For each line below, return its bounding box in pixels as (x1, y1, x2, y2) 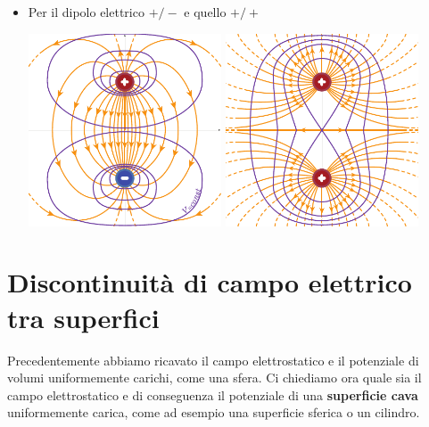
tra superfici (7, 299, 160, 335)
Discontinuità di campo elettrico (7, 264, 412, 300)
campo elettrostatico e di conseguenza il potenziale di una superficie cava (7, 385, 418, 404)
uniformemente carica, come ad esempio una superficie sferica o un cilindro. (7, 403, 420, 422)
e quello (184, 3, 227, 21)
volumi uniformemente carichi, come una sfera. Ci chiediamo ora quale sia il (7, 368, 422, 387)
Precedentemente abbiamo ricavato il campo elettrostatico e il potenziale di (7, 350, 419, 369)
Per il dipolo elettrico (28, 3, 144, 21)
